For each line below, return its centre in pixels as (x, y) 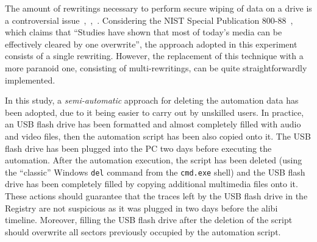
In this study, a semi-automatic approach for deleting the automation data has (152, 100)
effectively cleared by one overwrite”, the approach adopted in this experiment (151, 44)
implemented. (30, 80)
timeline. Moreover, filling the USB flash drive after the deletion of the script (149, 220)
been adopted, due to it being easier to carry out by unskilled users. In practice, (155, 112)
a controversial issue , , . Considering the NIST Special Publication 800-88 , (149, 20)
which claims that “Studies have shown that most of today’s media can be (144, 32)
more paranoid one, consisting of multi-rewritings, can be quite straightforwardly (156, 67)
